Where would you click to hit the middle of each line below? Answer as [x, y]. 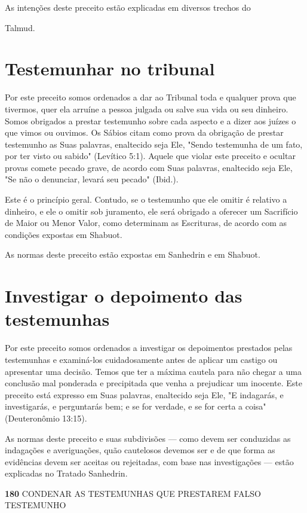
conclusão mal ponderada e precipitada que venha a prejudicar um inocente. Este [153, 383]
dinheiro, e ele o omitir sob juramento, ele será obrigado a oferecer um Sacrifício [151, 211]
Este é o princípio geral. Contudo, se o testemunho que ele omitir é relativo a [146, 199]
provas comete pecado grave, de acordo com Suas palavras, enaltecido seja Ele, [149, 167]
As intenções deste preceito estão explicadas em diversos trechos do [128, 7]
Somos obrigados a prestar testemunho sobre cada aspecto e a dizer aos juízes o [151, 120]
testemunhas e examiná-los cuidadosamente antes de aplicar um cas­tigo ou [141, 359]
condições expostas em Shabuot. [64, 234]
